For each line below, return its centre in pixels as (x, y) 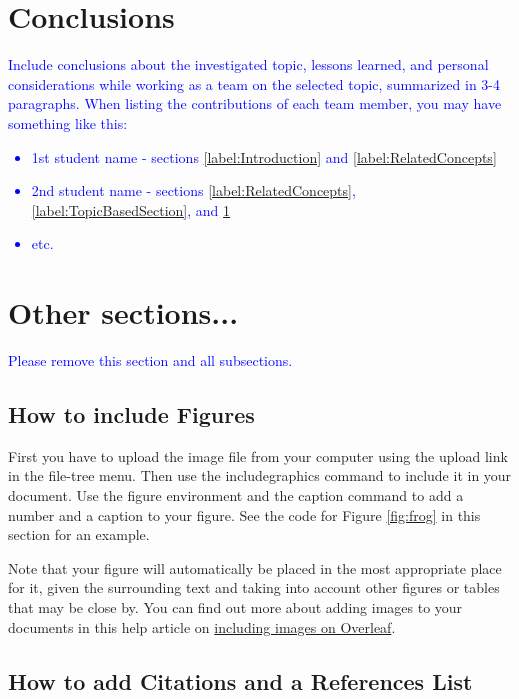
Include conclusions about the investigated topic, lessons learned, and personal (248, 64)
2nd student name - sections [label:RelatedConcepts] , (193, 190)
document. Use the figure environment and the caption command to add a (236, 494)
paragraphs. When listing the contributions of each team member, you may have (255, 103)
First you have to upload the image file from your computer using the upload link (258, 455)
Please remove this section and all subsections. (150, 360)
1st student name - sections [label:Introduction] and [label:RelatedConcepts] (264, 156)
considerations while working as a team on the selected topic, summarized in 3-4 (254, 83)
